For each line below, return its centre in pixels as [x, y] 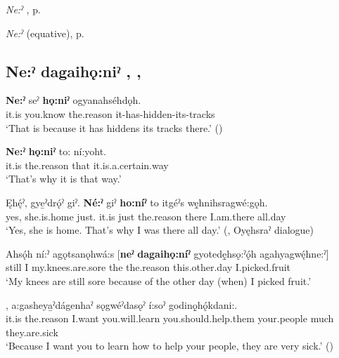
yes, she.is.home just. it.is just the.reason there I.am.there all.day [146, 216]
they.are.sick [32, 332]
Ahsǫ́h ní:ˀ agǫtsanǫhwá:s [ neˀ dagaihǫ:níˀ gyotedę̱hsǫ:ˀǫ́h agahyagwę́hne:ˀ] [167, 253]
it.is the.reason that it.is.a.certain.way [87, 165]
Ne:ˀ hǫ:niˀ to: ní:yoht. [56, 151]
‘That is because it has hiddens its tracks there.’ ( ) [114, 127]
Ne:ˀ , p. [23, 9]
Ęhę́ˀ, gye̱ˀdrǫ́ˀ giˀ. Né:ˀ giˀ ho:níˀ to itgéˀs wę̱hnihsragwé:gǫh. [137, 202]
